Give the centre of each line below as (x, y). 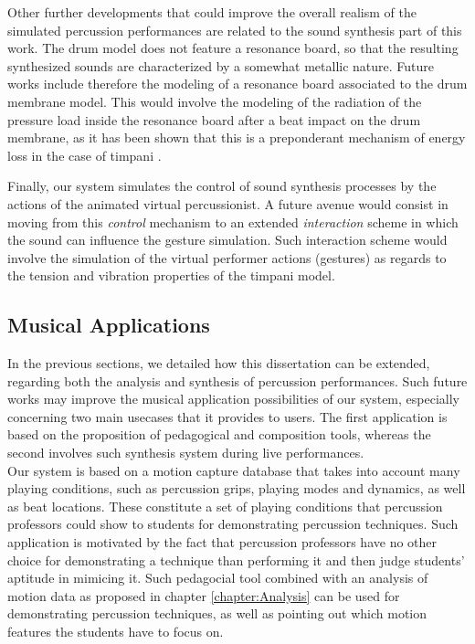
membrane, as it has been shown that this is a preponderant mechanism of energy (237, 137)
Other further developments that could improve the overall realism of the (212, 12)
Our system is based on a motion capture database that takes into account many (234, 470)
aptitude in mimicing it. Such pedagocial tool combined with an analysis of (218, 578)
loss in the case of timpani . (84, 155)
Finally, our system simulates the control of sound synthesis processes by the (222, 186)
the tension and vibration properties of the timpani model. (171, 275)
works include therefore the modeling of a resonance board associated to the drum (237, 84)
